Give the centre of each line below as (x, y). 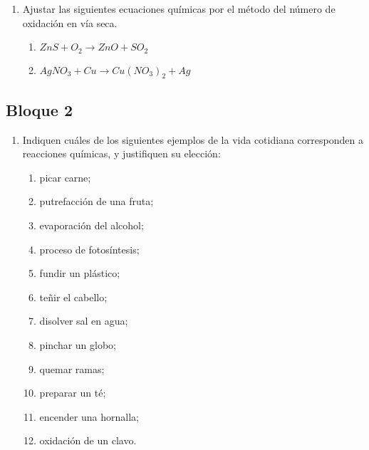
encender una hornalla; (89, 416)
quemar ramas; (72, 368)
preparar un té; (73, 393)
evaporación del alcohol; (92, 225)
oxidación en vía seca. (70, 22)
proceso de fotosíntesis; (89, 249)
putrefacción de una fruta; (97, 201)
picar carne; (65, 177)
